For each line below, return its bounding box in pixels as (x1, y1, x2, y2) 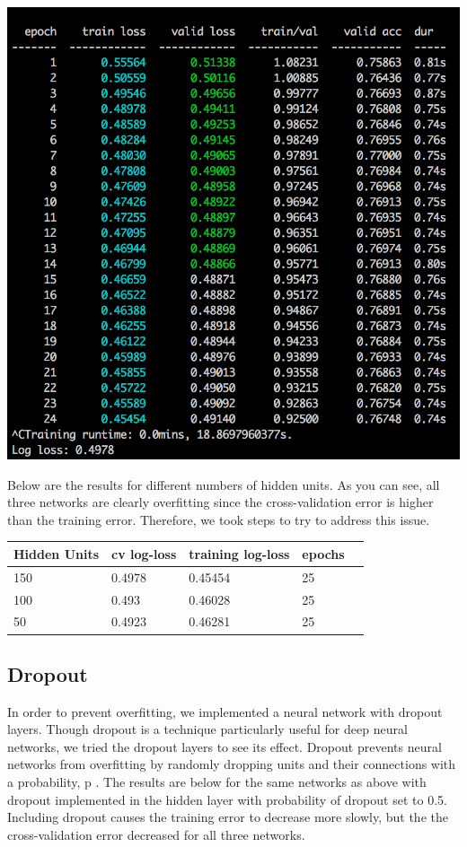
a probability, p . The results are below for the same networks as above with (7, 773, 427, 791)
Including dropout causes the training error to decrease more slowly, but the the (7, 808, 448, 826)
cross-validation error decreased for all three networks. (7, 825, 305, 843)
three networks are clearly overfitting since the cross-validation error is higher (7, 493, 434, 511)
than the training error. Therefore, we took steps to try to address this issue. (7, 510, 430, 528)
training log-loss (189, 544, 290, 563)
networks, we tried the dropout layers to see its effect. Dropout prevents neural (7, 737, 442, 755)
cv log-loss (111, 544, 177, 563)
